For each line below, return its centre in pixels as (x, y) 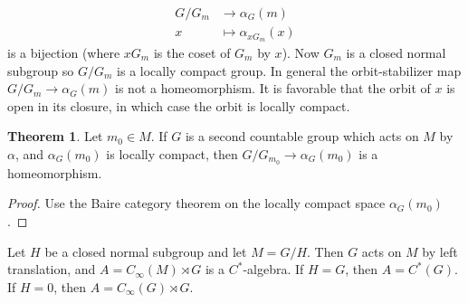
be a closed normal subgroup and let (146, 251)
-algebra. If (273, 269)
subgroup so (41, 70)
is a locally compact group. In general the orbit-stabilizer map (289, 70)
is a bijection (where (64, 52)
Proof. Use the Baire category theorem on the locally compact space (196, 203)
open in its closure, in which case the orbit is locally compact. (179, 105)
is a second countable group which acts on (302, 136)
